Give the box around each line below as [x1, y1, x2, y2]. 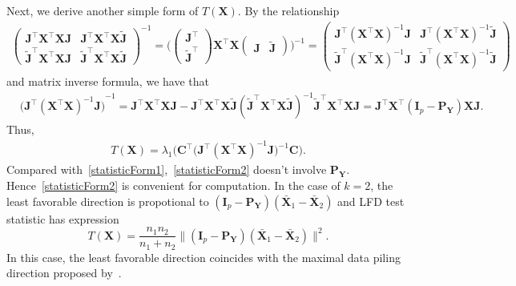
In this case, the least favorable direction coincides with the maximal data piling [6, 248, 401, 265]
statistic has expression [6, 210, 119, 227]
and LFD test [337, 192, 405, 209]
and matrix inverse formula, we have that [6, 72, 209, 89]
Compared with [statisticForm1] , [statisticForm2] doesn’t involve [6, 161, 327, 178]
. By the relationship [237, 2, 340, 18]
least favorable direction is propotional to [6, 192, 209, 209]
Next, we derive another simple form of [6, 2, 199, 18]
